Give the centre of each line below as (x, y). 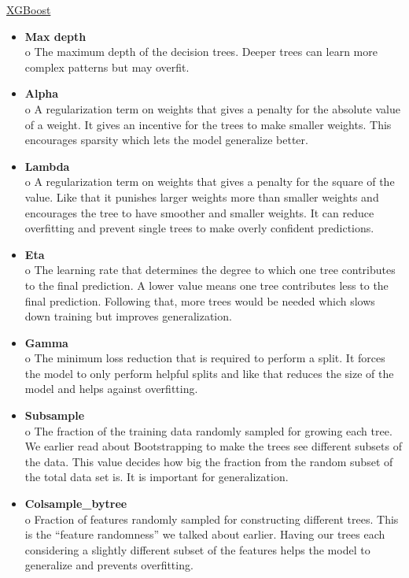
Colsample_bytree (76, 504)
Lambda (47, 166)
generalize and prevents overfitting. (109, 565)
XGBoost (29, 9)
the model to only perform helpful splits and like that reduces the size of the (209, 373)
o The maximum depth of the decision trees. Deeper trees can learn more (201, 52)
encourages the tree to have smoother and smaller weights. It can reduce (199, 212)
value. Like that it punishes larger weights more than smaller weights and (202, 196)
